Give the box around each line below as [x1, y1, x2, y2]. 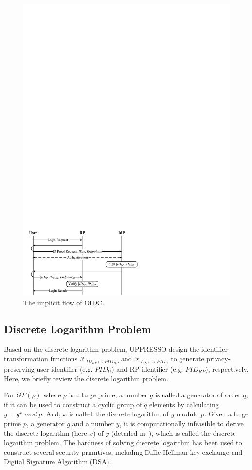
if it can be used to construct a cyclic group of [4, 399, 142, 409]
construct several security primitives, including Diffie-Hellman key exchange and [4, 447, 243, 457]
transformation [4, 354, 48, 364]
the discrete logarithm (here [4, 428, 87, 438]
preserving [4, 363, 35, 374]
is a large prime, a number [69, 390, 148, 400]
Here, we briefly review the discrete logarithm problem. [4, 373, 168, 383]
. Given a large [204, 409, 249, 419]
